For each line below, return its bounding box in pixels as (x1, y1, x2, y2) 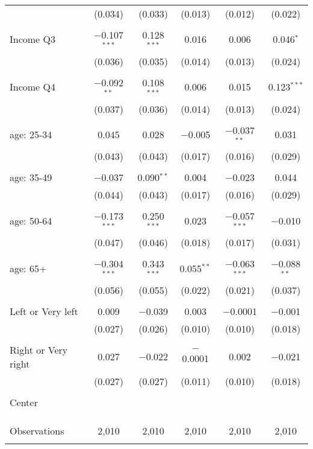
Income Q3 (10, 32, 55, 46)
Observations (10, 423, 64, 438)
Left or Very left (10, 304, 78, 318)
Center (10, 395, 38, 409)
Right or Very (10, 342, 68, 357)
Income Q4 (10, 80, 55, 94)
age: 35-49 (10, 170, 52, 185)
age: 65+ (10, 261, 47, 275)
